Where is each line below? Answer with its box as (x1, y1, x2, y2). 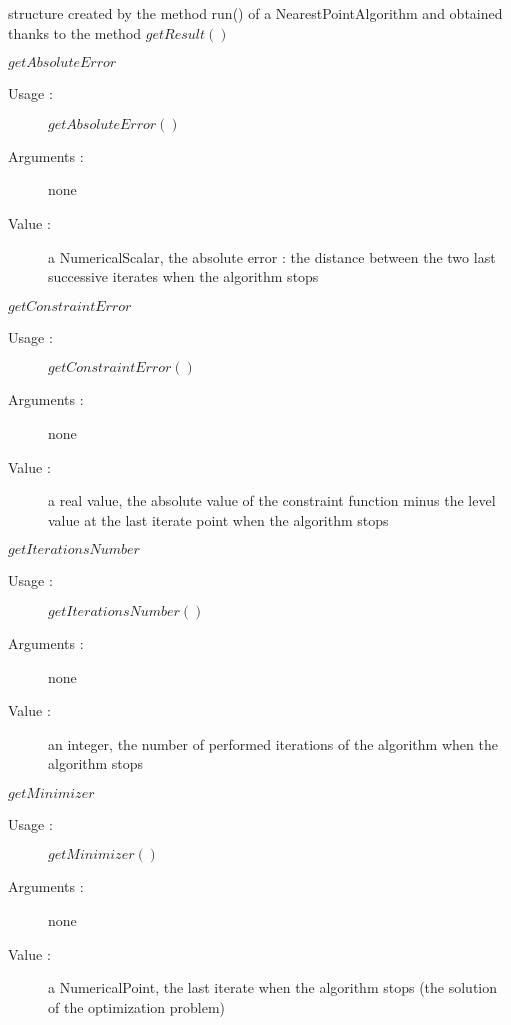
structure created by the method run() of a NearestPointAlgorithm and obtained (8, 3, 503, 23)
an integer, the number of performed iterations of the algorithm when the (48, 733, 498, 754)
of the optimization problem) (48, 996, 226, 1017)
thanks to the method (8, 22, 142, 43)
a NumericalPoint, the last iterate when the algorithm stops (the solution (48, 977, 498, 998)
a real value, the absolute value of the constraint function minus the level (48, 490, 496, 511)
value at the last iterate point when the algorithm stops (48, 509, 389, 530)
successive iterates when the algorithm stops (48, 266, 319, 287)
